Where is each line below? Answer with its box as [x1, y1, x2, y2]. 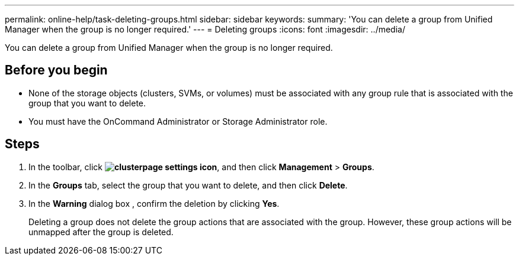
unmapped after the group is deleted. [28, 226, 174, 237]
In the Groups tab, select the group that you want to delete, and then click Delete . [28, 180, 348, 190]
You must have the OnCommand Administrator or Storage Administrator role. [28, 116, 328, 126]
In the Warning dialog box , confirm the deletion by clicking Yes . [28, 198, 280, 209]
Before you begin [5, 63, 108, 78]
